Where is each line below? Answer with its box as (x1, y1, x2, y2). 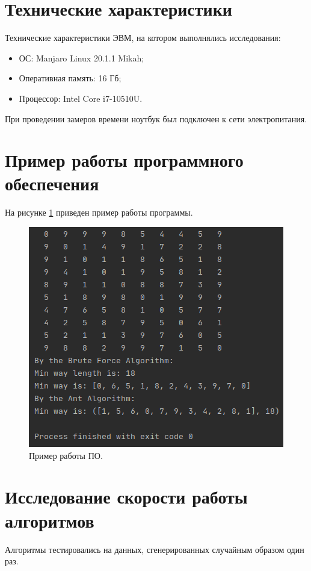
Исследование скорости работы (5, 484, 248, 509)
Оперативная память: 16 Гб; (19, 72, 122, 84)
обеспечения (5, 171, 99, 196)
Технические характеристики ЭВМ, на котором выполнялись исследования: (5, 31, 281, 44)
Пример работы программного (5, 148, 244, 172)
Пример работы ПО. (29, 449, 103, 461)
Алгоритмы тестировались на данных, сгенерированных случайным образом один (5, 543, 304, 555)
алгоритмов (5, 508, 94, 532)
